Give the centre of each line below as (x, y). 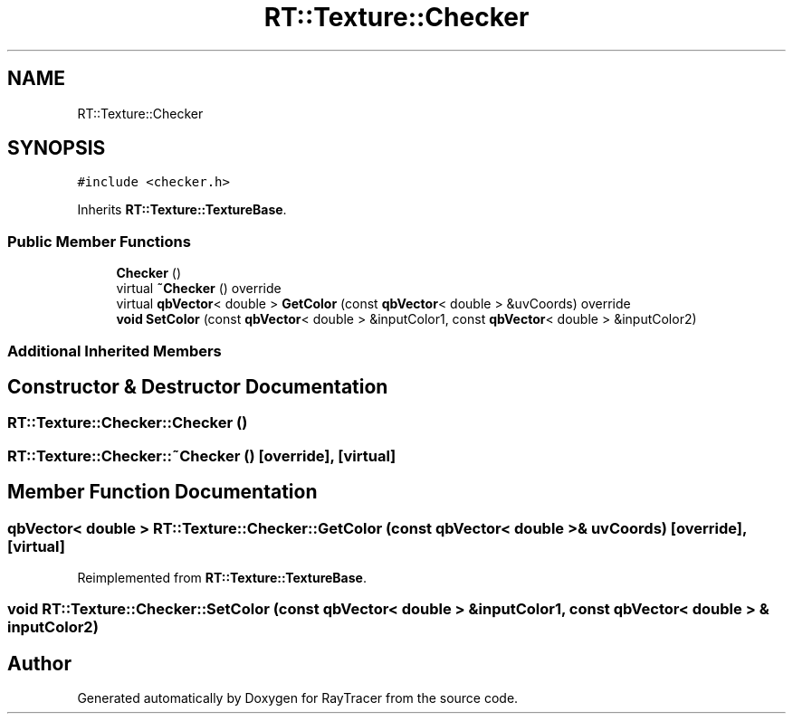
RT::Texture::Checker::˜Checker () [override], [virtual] (202, 455)
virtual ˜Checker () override (199, 289)
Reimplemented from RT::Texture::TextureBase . (222, 578)
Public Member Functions (99, 241)
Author (39, 663)
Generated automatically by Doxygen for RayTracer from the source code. (298, 698)
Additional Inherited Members (115, 351)
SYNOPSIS (57, 148)
